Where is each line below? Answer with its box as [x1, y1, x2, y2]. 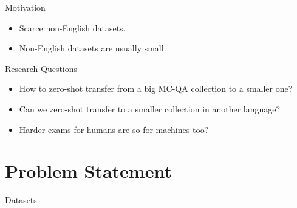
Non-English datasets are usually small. [19, 42, 166, 54]
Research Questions [5, 62, 78, 74]
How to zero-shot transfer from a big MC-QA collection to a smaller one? [19, 82, 293, 95]
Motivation [5, 1, 46, 13]
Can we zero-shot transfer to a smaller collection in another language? [19, 102, 281, 115]
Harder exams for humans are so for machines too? [19, 123, 209, 135]
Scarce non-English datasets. [19, 21, 126, 34]
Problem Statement [5, 158, 172, 183]
